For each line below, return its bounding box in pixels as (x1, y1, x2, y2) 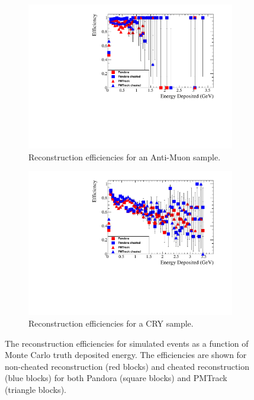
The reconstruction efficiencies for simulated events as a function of (5, 337, 249, 349)
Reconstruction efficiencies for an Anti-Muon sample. (28, 150, 221, 163)
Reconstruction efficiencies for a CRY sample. (28, 317, 194, 329)
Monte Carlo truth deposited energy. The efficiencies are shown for (5, 349, 247, 361)
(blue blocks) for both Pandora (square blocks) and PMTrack (5, 372, 227, 384)
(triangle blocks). (5, 383, 66, 395)
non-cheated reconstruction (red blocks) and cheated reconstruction (5, 360, 250, 372)
